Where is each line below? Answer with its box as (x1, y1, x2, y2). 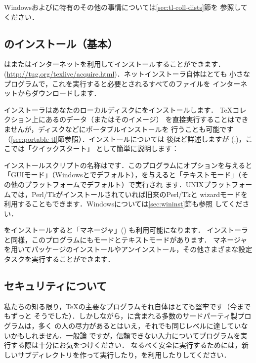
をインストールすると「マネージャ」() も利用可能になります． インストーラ (4, 225, 249, 235)
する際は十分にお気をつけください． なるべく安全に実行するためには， (10, 340, 242, 350)
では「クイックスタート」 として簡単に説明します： (10, 143, 179, 154)
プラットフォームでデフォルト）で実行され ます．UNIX (24, 179, 204, 189)
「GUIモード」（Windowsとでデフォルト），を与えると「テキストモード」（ (4, 169, 242, 180)
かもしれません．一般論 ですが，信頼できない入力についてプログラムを (10, 330, 241, 340)
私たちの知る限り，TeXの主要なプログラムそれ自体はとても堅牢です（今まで (4, 301, 251, 311)
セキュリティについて (4, 278, 107, 293)
